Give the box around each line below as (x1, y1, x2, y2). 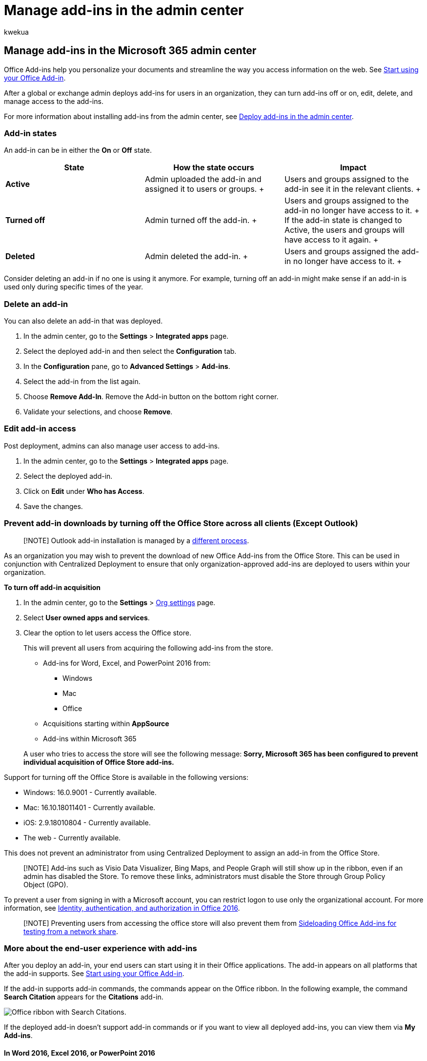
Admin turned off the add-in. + (144, 215, 257, 225)
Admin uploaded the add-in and (144, 174, 262, 184)
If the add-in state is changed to (284, 215, 402, 225)
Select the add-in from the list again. (23, 377, 141, 386)
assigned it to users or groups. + (144, 184, 264, 194)
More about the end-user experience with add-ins (4, 943, 197, 953)
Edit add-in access (4, 424, 76, 434)
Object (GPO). (23, 880, 68, 889)
